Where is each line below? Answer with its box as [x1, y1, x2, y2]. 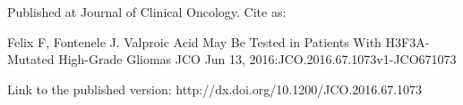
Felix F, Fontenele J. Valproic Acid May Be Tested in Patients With [7, 32, 382, 51]
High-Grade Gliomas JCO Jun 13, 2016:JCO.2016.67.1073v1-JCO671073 [58, 50, 457, 69]
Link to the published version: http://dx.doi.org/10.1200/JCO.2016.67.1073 [7, 79, 423, 98]
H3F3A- [385, 32, 430, 51]
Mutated [7, 50, 55, 69]
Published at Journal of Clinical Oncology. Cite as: [7, 3, 287, 20]
